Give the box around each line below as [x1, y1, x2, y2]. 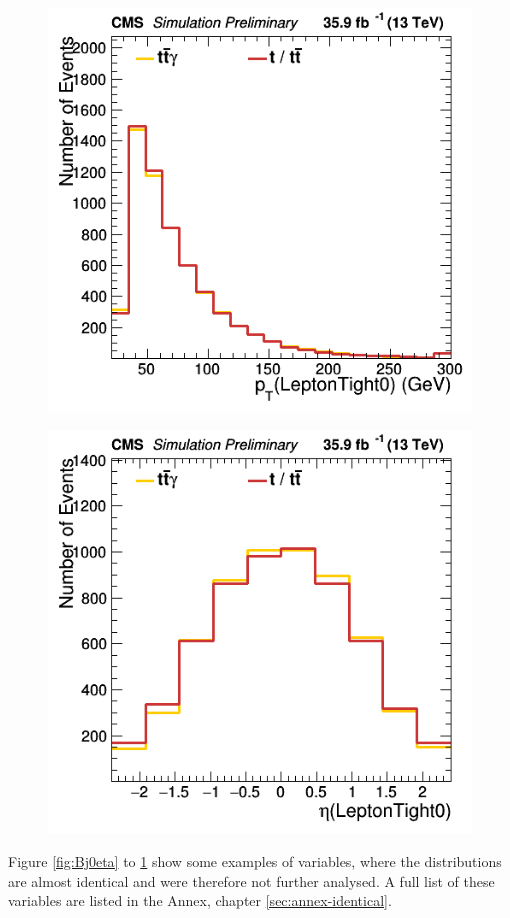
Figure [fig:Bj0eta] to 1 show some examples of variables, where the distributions [8, 851, 502, 872]
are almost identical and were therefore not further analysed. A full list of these [8, 870, 495, 891]
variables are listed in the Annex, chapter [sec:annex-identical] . [8, 890, 392, 911]
